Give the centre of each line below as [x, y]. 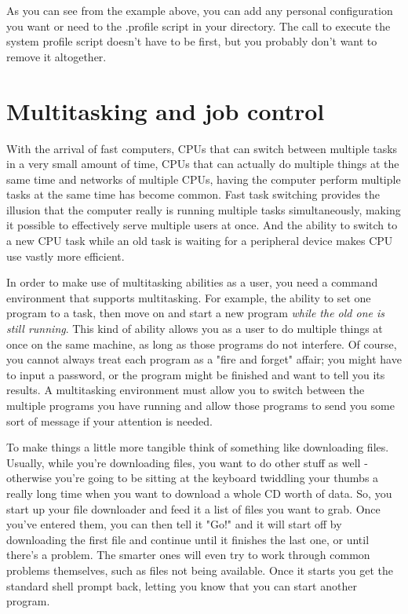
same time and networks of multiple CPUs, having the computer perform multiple [204, 179]
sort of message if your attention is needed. [109, 420]
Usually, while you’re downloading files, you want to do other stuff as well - [187, 462]
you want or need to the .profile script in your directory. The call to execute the [199, 26]
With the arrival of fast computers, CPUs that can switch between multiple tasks [202, 148]
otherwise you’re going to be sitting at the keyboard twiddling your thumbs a [193, 478]
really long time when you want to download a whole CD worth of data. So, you [199, 493]
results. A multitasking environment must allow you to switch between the [186, 390]
